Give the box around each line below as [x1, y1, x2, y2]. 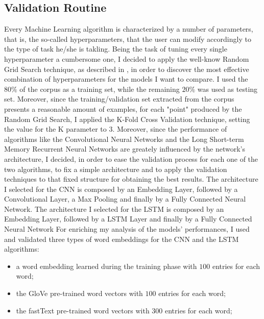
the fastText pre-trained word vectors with [16, 305, 150, 315]
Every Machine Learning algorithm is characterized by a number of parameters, [4, 23, 253, 34]
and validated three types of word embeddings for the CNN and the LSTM [4, 233, 239, 244]
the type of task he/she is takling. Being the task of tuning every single [4, 43, 227, 54]
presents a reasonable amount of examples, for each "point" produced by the [4, 103, 242, 114]
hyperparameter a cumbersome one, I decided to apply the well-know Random [4, 53, 249, 64]
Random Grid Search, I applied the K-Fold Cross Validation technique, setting [4, 113, 250, 124]
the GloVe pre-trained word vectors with [16, 288, 143, 299]
